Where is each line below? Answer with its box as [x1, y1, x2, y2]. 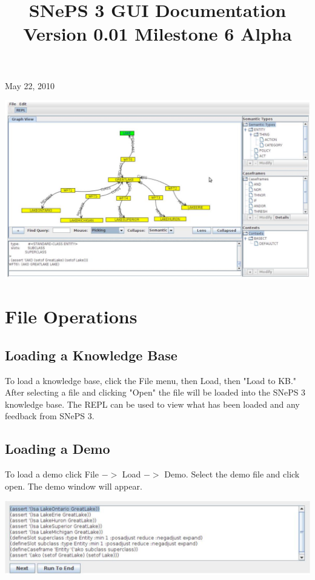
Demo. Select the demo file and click [164, 468, 300, 481]
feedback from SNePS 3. [5, 410, 94, 422]
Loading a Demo [5, 439, 110, 458]
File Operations [5, 304, 138, 329]
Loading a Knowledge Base [5, 345, 177, 364]
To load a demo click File [5, 468, 99, 481]
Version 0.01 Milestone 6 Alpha [23, 21, 292, 46]
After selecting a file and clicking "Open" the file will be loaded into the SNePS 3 [5, 386, 306, 399]
